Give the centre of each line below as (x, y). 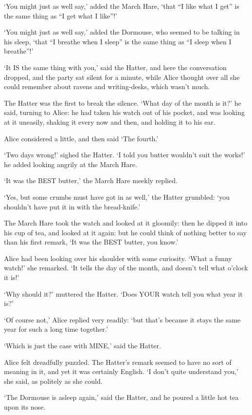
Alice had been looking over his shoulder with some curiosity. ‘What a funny (118, 258)
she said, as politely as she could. (53, 381)
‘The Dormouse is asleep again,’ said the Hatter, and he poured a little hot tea (121, 397)
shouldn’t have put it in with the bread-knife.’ (72, 206)
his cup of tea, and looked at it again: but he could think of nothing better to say (126, 232)
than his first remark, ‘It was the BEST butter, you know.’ (91, 242)
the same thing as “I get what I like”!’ (61, 15)
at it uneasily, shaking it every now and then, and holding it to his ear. (110, 122)
